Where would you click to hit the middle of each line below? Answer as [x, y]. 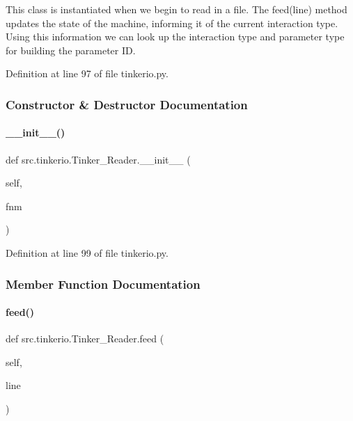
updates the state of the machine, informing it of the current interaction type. [172, 23]
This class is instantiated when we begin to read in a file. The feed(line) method [176, 9]
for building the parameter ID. [71, 50]
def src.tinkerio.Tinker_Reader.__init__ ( [98, 159]
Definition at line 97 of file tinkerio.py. [87, 73]
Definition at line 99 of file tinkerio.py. [87, 252]
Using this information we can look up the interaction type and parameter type [175, 37]
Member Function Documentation [103, 284]
